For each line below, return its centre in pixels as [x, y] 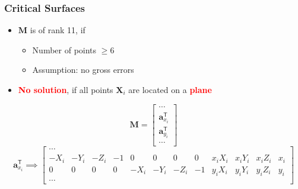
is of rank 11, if [58, 30]
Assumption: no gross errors [83, 70]
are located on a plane [170, 89]
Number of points [64, 49]
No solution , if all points [66, 89]
